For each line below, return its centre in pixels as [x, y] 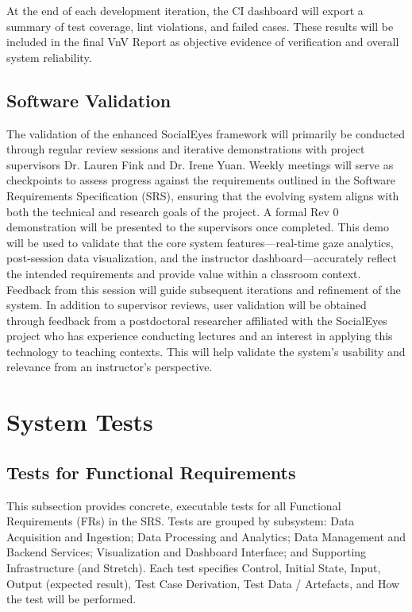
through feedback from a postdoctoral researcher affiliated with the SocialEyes [197, 320]
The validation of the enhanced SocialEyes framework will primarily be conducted [206, 133]
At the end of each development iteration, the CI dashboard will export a [185, 10]
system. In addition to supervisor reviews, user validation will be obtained [187, 305]
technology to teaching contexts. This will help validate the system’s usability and [206, 351]
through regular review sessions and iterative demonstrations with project [186, 149]
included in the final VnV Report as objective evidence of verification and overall [203, 42]
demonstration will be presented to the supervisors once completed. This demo [198, 227]
